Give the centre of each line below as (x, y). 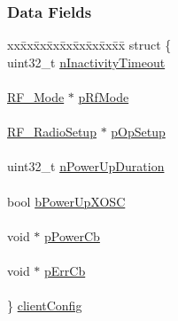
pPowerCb (72, 235)
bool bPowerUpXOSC (66, 201)
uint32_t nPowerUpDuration (86, 166)
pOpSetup (138, 132)
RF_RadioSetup (52, 132)
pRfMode (104, 97)
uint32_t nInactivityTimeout (86, 62)
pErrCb (65, 270)
